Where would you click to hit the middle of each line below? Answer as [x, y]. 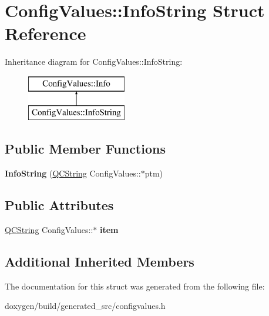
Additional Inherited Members [100, 262]
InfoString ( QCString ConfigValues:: [73, 173]
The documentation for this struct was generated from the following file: [135, 286]
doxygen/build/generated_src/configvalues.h [85, 306]
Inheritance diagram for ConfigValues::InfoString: [94, 61]
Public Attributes [59, 205]
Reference [46, 33]
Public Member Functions [85, 149]
